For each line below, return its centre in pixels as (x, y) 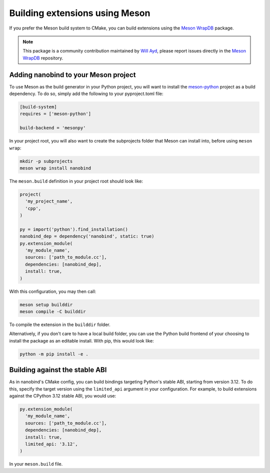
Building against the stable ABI (58, 370)
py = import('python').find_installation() (74, 229)
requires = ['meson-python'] (55, 114)
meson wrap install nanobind (55, 168)
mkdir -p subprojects (46, 161)
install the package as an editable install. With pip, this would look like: (82, 340)
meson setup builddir (46, 304)
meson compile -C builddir (53, 311)
